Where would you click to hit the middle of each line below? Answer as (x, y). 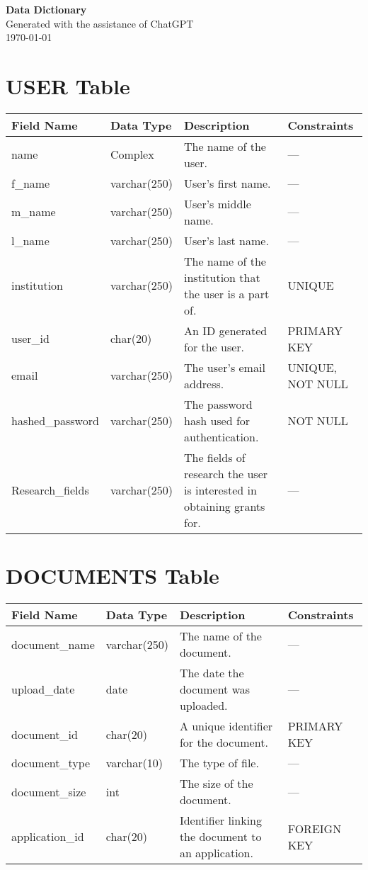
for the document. (224, 742)
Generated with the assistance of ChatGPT (100, 23)
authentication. (221, 436)
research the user (226, 473)
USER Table (68, 85)
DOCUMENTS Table (113, 576)
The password (218, 404)
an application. (216, 853)
